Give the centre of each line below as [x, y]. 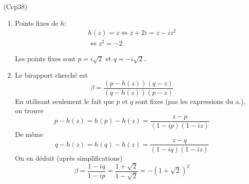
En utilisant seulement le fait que [65, 101]
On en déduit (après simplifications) [69, 158]
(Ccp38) [15, 6]
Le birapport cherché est [51, 75]
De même [29, 134]
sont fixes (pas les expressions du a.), [190, 101]
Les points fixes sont [45, 59]
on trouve [29, 110]
